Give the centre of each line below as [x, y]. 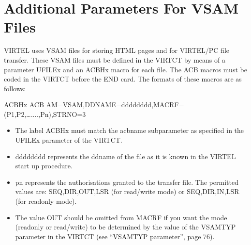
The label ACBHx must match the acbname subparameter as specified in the [130, 130]
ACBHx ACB [24, 105]
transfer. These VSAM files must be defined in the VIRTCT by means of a [115, 59]
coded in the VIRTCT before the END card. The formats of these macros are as [123, 79]
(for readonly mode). [46, 201]
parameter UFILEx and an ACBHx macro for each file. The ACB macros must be [125, 69]
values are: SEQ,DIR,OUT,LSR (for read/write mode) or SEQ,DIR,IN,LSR [127, 191]
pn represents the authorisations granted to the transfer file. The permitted [127, 182]
